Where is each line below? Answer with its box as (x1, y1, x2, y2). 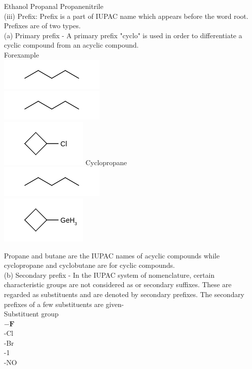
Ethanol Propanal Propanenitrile (4, 1, 103, 11)
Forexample (4, 49, 39, 60)
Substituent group (4, 308, 59, 319)
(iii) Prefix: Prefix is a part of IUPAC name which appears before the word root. (4, 10, 249, 21)
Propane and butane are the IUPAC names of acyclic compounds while (4, 250, 220, 260)
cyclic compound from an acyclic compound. (4, 40, 139, 50)
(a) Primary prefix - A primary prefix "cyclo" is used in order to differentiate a (4, 30, 242, 40)
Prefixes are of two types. (4, 20, 81, 31)
